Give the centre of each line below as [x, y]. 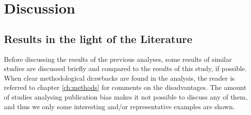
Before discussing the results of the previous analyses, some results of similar [118, 59]
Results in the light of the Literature [98, 38]
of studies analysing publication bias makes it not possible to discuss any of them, [126, 96]
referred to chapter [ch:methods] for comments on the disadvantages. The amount [125, 87]
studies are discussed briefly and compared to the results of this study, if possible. [125, 68]
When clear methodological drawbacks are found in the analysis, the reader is [119, 78]
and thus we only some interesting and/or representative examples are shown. [119, 106]
